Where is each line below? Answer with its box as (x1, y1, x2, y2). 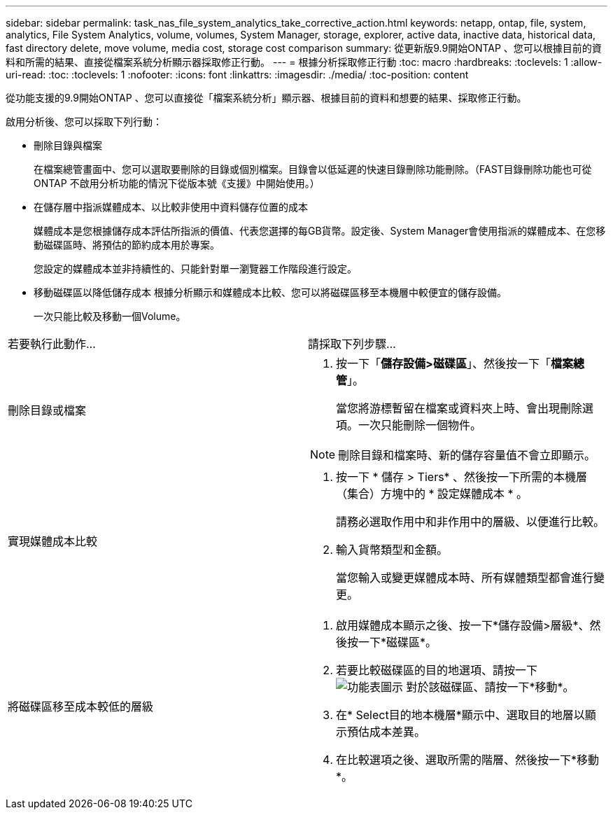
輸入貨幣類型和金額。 (336, 543, 449, 557)
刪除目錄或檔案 (8, 403, 87, 417)
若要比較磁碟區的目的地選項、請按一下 (336, 663, 538, 677)
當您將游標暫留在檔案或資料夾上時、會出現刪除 (336, 401, 583, 415)
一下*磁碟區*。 (358, 635, 437, 649)
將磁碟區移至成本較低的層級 (8, 699, 154, 713)
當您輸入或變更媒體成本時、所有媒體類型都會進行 (336, 571, 594, 585)
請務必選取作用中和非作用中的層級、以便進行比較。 (336, 515, 605, 529)
